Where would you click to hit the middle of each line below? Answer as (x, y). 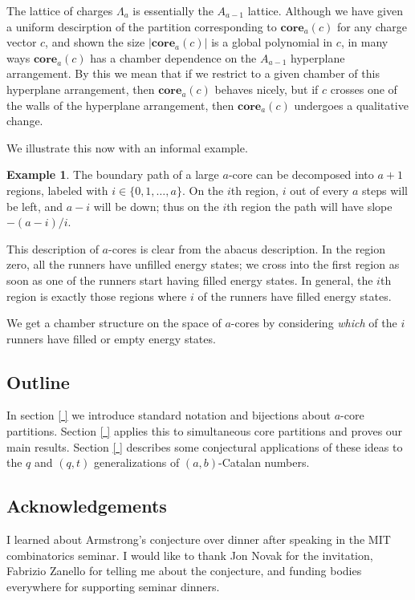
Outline (38, 381)
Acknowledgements (87, 506)
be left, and (35, 206)
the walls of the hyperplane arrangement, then (120, 105)
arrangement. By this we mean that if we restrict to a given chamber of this (193, 73)
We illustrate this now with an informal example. (127, 147)
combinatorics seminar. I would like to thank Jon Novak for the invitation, (190, 555)
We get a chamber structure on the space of (114, 323)
